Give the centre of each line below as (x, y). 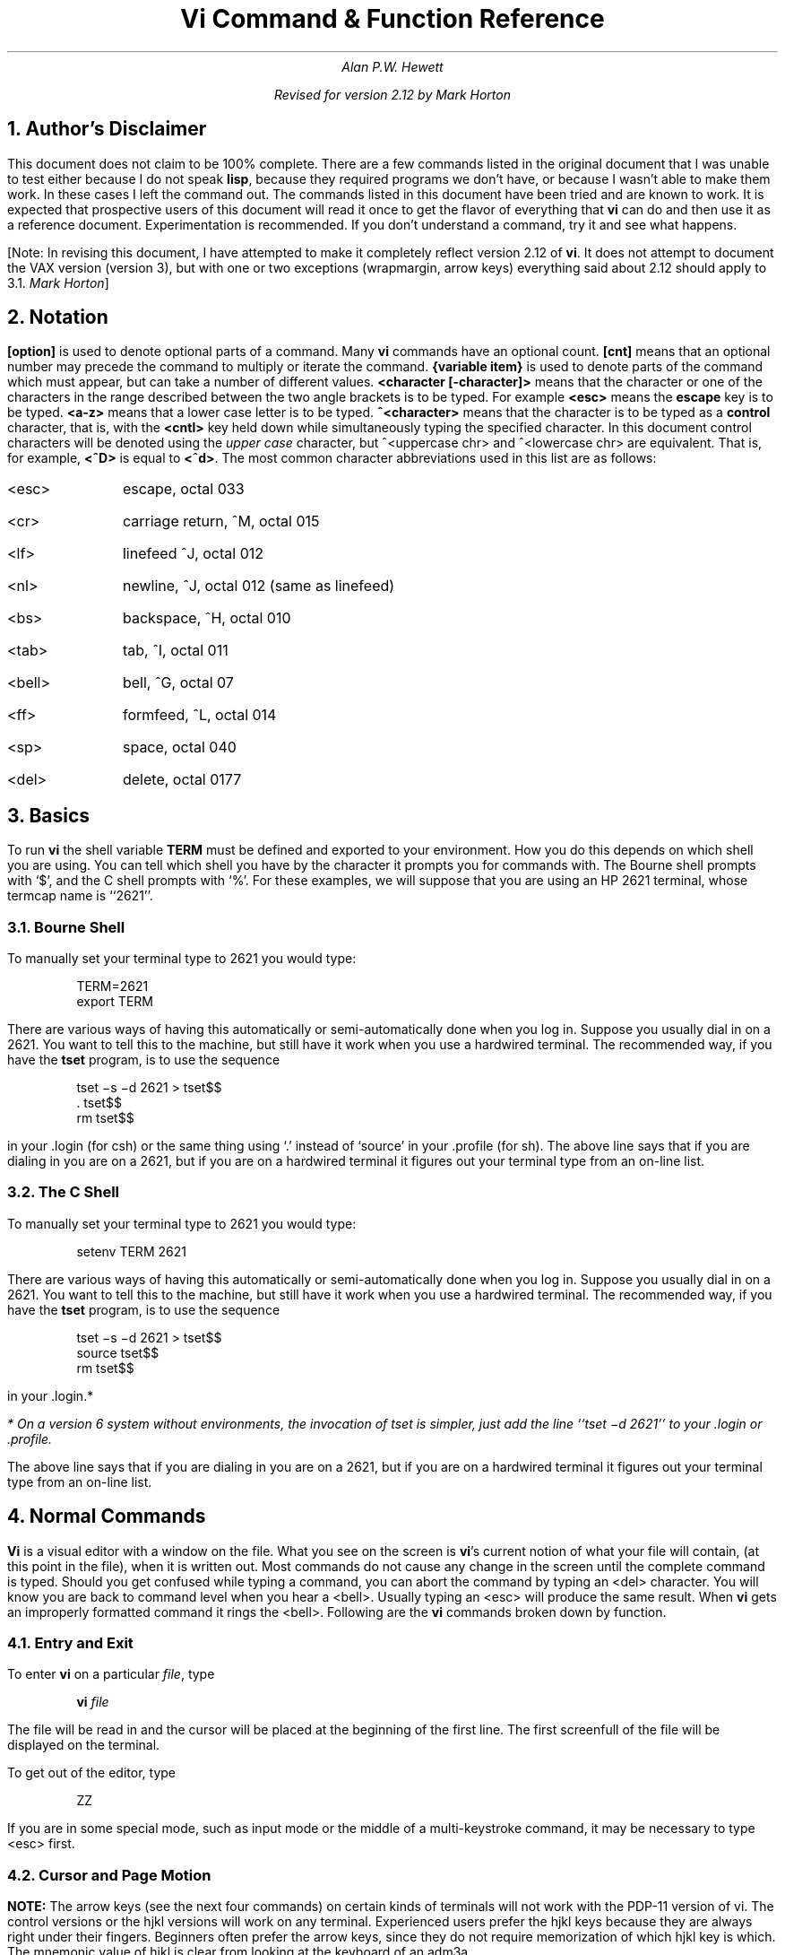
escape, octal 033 (183, 489)
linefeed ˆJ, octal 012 (193, 554)
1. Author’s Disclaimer (107, 129)
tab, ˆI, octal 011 (175, 651)
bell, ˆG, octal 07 (178, 683)
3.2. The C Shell (64, 1192)
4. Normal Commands (107, 1516)
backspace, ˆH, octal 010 (207, 618)
